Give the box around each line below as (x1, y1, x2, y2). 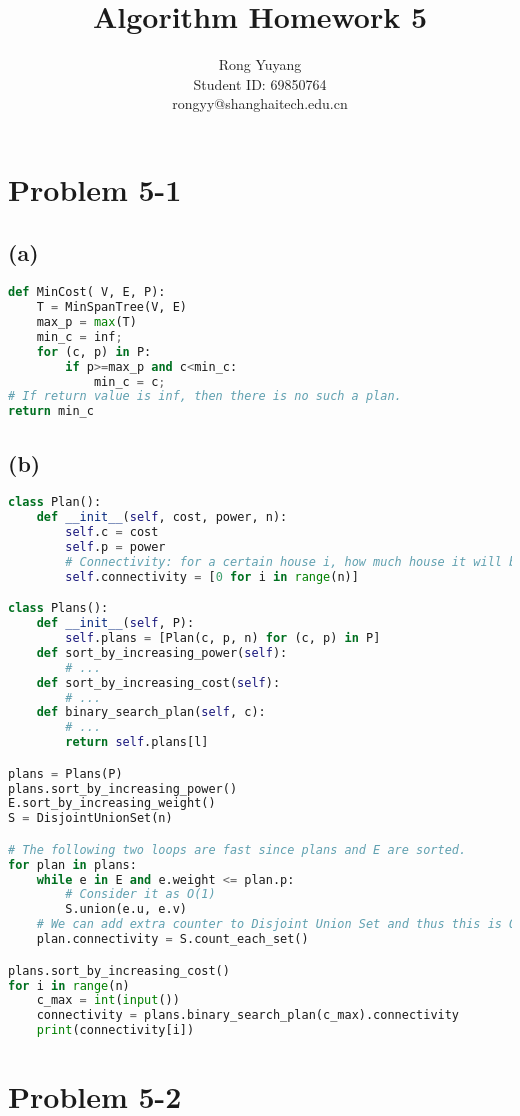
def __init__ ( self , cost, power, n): (36, 510, 288, 525)
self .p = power (65, 540, 166, 554)
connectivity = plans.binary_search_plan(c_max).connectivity (36, 1008, 460, 1023)
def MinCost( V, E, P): (8, 285, 166, 300)
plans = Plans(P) (8, 766, 123, 781)
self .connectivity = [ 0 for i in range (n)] (65, 569, 359, 584)
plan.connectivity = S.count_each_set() (36, 932, 309, 947)
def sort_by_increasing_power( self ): (36, 645, 288, 660)
